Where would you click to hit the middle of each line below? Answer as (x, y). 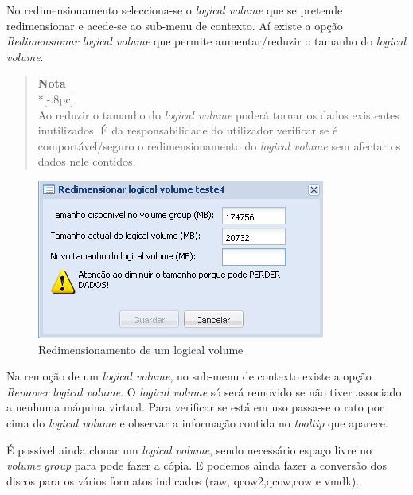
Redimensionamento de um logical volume (141, 349)
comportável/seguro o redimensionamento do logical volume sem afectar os (219, 145)
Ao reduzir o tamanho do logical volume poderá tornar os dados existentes (218, 114)
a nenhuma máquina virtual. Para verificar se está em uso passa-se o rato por (195, 407)
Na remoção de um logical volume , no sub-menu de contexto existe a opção (189, 376)
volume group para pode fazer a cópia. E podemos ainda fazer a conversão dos (197, 465)
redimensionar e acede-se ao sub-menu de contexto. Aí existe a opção (175, 25)
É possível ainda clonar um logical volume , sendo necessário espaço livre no (189, 449)
